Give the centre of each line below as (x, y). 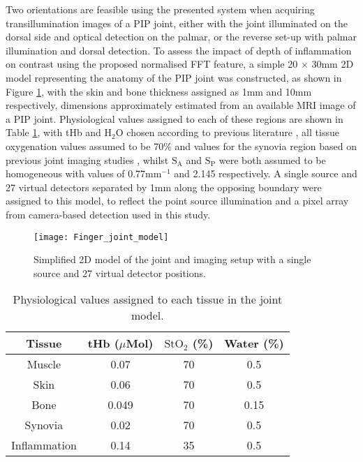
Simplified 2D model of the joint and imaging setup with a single (172, 259)
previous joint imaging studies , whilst (87, 159)
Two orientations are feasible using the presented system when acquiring (160, 9)
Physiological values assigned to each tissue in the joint (148, 299)
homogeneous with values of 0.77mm (84, 173)
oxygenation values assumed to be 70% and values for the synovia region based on (181, 146)
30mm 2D (333, 64)
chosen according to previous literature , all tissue (233, 132)
